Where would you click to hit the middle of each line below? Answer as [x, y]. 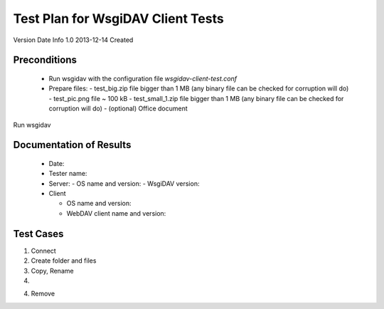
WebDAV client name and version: [116, 213]
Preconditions [45, 60]
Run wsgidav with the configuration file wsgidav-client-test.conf [143, 78]
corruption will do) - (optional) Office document [118, 109]
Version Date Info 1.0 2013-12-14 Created [73, 40]
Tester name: [68, 174]
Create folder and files [64, 261]
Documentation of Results [72, 145]
